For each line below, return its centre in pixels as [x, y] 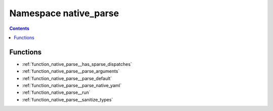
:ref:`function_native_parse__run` [56, 92]
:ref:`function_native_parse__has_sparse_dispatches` [77, 64]
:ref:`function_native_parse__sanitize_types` [67, 99]
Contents [19, 28]
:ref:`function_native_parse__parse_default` [67, 78]
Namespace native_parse [64, 13]
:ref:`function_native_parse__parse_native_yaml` [72, 86]
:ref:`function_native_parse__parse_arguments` [71, 71]
